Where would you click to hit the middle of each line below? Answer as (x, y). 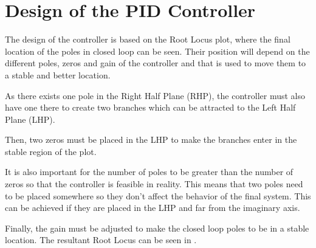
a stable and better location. (58, 74)
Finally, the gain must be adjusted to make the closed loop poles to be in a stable (157, 228)
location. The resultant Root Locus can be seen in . (101, 240)
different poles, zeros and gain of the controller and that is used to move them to (156, 63)
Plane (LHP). (30, 119)
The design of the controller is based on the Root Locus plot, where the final (148, 39)
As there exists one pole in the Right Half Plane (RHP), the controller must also (155, 95)
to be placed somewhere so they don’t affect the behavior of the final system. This (158, 195)
